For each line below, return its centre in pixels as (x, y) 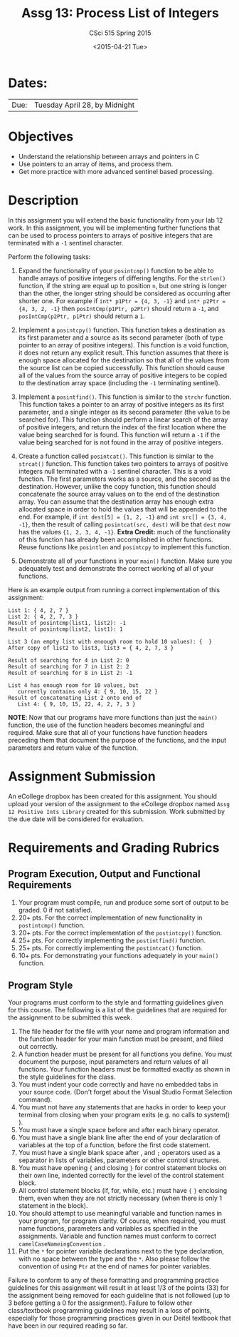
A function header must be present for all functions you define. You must (125, 1054)
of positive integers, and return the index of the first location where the (122, 427)
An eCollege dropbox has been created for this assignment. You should (113, 796)
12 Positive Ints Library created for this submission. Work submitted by (117, 811)
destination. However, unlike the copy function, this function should (117, 486)
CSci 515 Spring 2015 (120, 33)
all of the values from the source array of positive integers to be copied (122, 375)
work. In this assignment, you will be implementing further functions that (114, 228)
